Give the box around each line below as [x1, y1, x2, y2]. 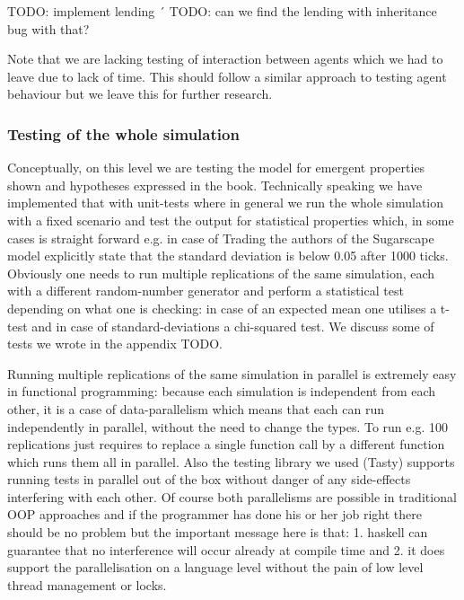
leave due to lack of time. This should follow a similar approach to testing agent [7, 66, 447, 85]
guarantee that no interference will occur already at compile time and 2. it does [7, 540, 445, 559]
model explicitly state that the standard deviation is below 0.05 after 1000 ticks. [7, 246, 449, 265]
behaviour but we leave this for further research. [7, 84, 273, 103]
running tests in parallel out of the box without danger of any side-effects [7, 470, 411, 489]
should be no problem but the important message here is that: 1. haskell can [7, 523, 428, 542]
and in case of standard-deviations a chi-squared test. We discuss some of [31, 316, 434, 335]
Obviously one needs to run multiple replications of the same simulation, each [7, 263, 435, 282]
